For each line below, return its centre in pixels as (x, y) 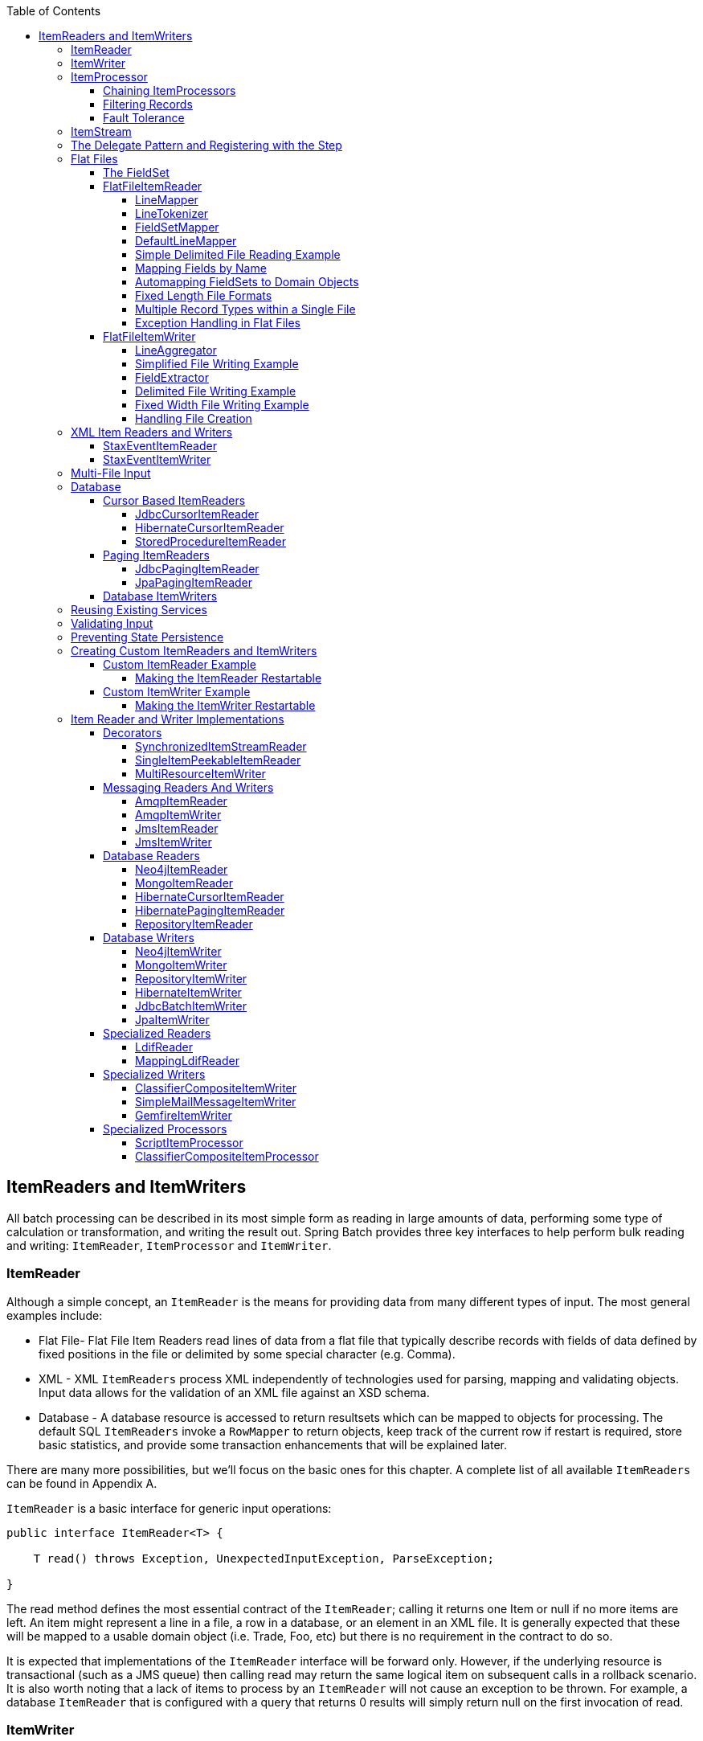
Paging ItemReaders (156, 555)
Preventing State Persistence (147, 637)
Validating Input (112, 623)
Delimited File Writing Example (216, 391)
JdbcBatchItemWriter (191, 1006)
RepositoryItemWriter (191, 979)
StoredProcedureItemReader (210, 541)
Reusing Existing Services (139, 610)
